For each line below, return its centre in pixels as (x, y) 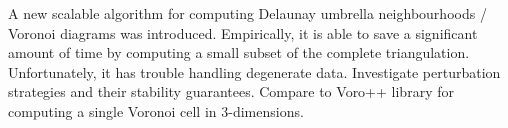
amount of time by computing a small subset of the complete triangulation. (239, 52)
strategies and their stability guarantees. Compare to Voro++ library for (231, 91)
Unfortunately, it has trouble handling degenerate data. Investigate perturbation (254, 71)
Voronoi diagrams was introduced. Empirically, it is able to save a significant (243, 32)
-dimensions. (266, 110)
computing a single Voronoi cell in (112, 110)
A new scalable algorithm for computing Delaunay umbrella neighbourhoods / (247, 13)
